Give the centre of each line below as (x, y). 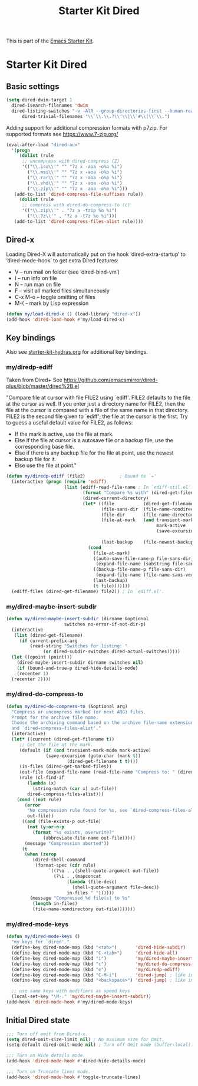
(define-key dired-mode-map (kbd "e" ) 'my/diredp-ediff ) (96, 969)
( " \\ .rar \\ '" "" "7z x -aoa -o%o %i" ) (75, 177)
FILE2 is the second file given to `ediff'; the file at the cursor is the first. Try (97, 416)
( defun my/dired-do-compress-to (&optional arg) (67, 706)
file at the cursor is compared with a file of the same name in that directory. (98, 410)
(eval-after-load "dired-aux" (43, 145)
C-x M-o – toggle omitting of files (55, 297)
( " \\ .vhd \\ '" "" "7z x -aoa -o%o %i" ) (75, 183)
